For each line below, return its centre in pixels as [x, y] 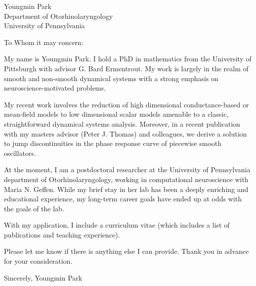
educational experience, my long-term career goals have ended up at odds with [123, 199]
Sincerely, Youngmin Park [43, 277]
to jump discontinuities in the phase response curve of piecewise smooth [113, 143]
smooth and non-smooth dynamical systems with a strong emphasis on [111, 78]
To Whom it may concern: [44, 42]
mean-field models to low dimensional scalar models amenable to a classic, [116, 114]
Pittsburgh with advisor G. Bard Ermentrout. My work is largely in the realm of [126, 68]
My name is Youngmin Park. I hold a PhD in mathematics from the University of [128, 59]
